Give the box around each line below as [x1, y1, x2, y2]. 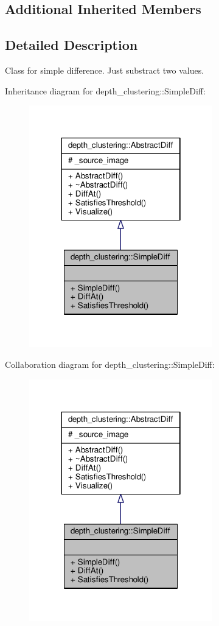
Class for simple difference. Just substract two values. [5, 63, 204, 76]
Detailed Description [5, 35, 138, 54]
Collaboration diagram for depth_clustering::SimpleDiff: [5, 358, 215, 371]
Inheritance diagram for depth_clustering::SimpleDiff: [5, 84, 206, 97]
